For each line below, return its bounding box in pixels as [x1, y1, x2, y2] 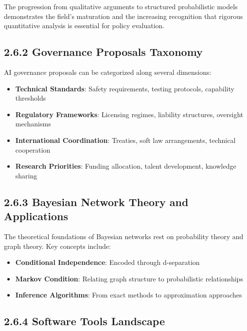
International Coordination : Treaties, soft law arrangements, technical [15, 135, 236, 145]
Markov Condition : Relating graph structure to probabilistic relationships [15, 273, 243, 283]
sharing [15, 170, 37, 180]
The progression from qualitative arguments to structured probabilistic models [4, 1, 238, 11]
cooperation [15, 144, 51, 155]
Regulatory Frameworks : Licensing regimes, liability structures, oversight [15, 109, 244, 119]
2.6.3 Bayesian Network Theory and [4, 194, 189, 209]
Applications [4, 209, 69, 224]
